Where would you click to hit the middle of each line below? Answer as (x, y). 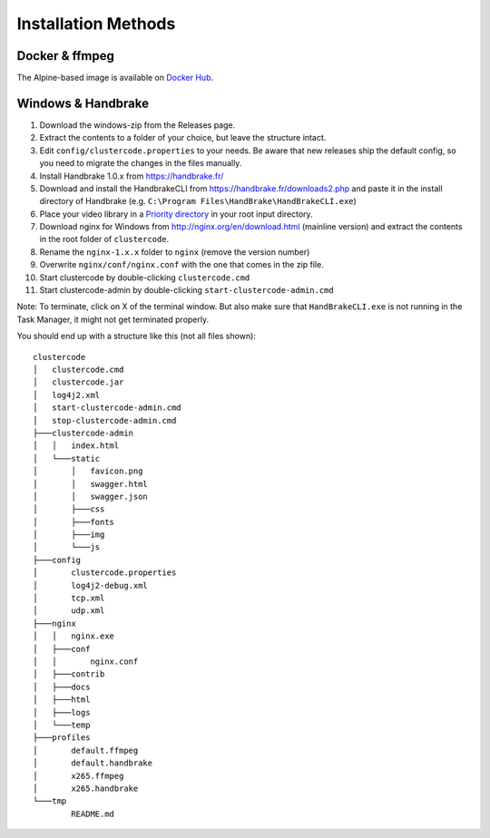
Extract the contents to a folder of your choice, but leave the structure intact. (183, 138)
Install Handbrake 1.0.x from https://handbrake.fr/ (132, 176)
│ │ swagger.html (91, 484)
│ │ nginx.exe (74, 636)
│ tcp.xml (69, 598)
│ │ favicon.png (88, 471)
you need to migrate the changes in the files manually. (141, 163)
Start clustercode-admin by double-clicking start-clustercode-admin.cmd (187, 290)
